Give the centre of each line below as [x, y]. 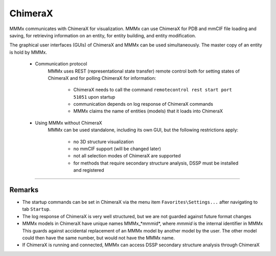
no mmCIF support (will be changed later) [117, 149]
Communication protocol [61, 64]
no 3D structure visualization [103, 142]
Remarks [24, 190]
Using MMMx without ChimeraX [68, 123]
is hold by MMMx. [28, 52]
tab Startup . [37, 209]
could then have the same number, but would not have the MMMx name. [98, 238]
